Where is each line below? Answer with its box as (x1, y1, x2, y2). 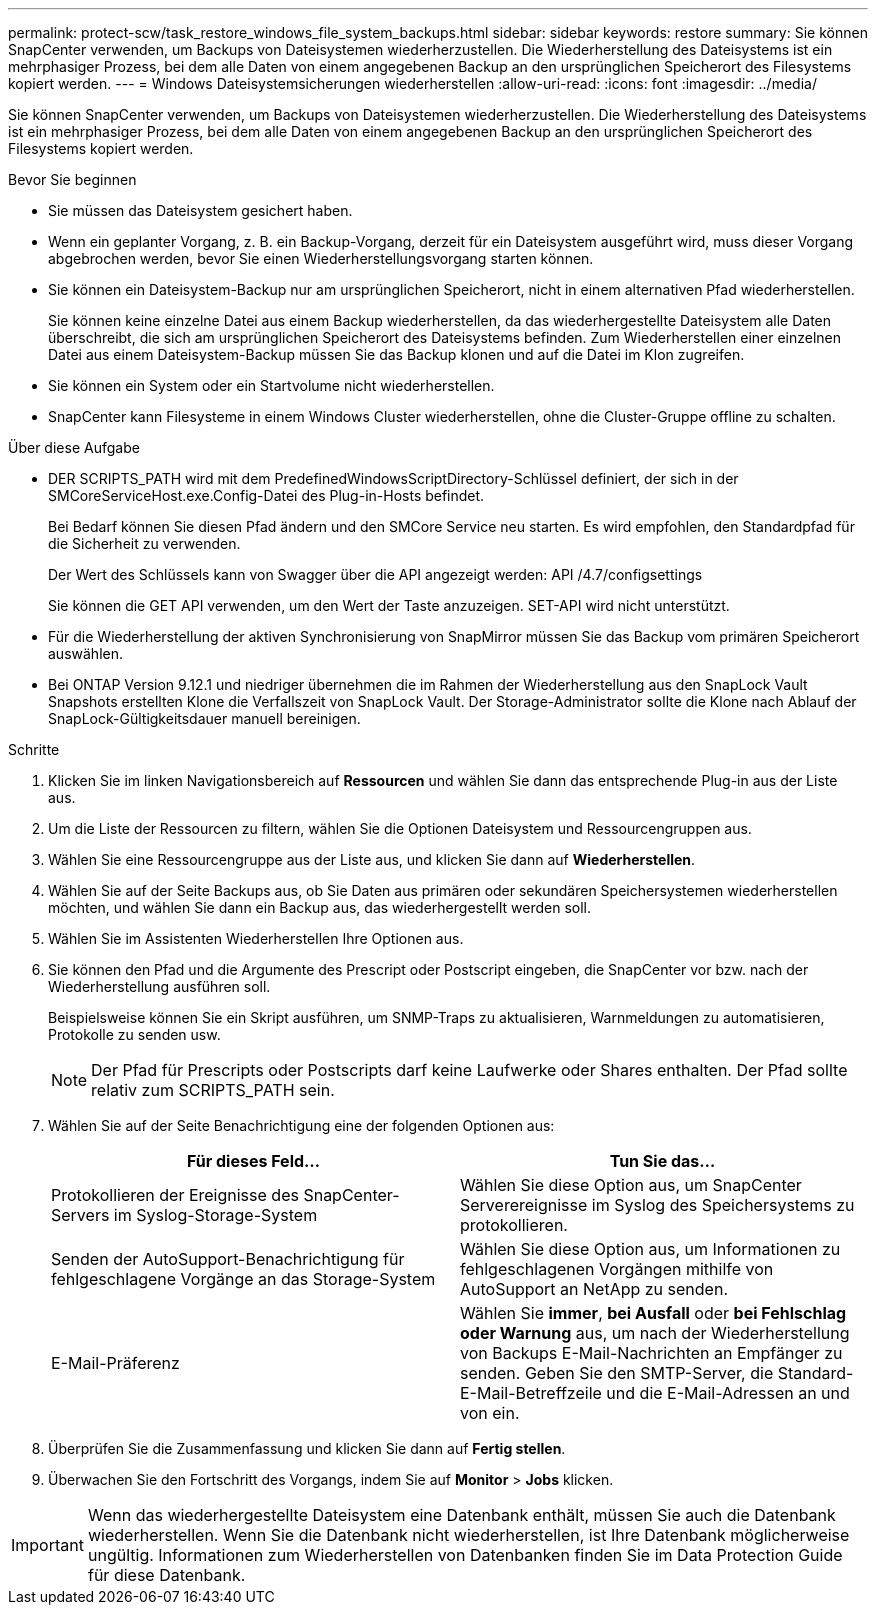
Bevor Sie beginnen (8, 171, 137, 188)
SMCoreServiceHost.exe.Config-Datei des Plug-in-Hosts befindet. (48, 487, 485, 504)
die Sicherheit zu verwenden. (48, 535, 241, 552)
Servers (51, 1205, 110, 1225)
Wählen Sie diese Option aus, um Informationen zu (460, 1239, 841, 1259)
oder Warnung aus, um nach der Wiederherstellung (460, 1323, 850, 1343)
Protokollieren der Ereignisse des (51, 1185, 299, 1205)
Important (11, 1535, 84, 1555)
